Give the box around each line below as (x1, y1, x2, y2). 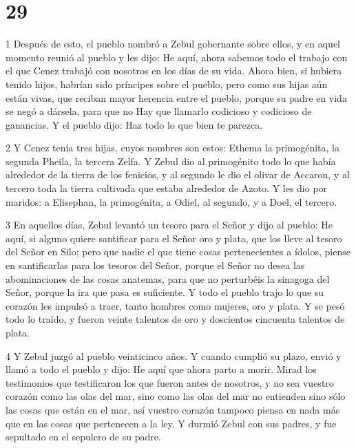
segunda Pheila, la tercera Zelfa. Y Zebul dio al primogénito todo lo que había (6, 153, 336, 168)
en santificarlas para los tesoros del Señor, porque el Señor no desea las (6, 258, 305, 273)
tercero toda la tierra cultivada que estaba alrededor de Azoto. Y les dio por (6, 181, 328, 195)
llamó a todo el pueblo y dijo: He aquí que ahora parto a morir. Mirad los (6, 362, 317, 376)
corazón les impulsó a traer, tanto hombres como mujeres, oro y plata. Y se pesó (6, 298, 345, 312)
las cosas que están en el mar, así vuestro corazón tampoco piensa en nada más (6, 402, 340, 416)
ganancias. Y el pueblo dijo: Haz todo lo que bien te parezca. (6, 117, 263, 131)
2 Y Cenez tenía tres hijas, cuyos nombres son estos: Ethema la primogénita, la (6, 140, 339, 155)
